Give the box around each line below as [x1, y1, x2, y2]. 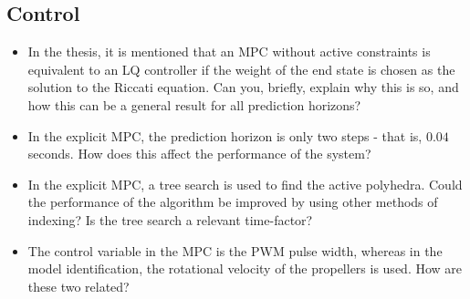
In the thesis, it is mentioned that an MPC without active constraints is [27, 42, 431, 61]
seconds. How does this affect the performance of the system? [27, 144, 371, 163]
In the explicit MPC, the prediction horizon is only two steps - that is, [27, 126, 423, 145]
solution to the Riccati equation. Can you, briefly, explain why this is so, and [27, 77, 459, 97]
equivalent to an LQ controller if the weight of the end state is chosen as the [27, 59, 455, 78]
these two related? [27, 276, 130, 295]
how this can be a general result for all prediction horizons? [27, 95, 361, 114]
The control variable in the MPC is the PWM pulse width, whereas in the [27, 241, 443, 260]
